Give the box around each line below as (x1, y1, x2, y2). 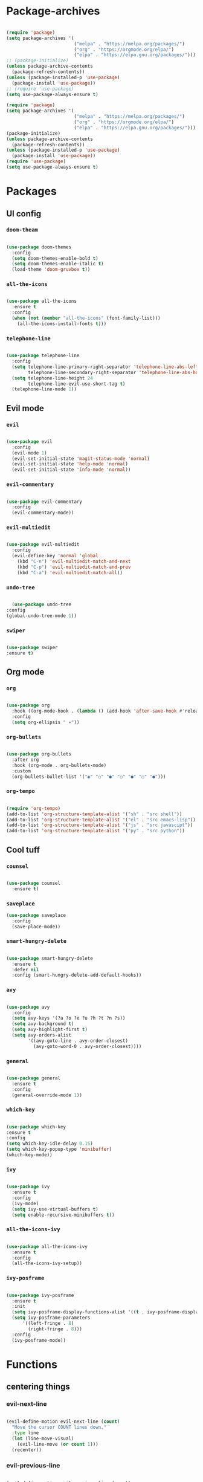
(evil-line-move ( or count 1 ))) (17, 1441, 98, 1447)
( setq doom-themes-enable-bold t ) (11, 255, 98, 261)
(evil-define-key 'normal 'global (11, 553, 98, 559)
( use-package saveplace (6, 912, 66, 918)
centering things (6, 1382, 71, 1392)
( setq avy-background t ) (11, 1021, 74, 1027)
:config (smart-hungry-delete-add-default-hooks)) (11, 972, 142, 979)
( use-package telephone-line (6, 352, 80, 359)
